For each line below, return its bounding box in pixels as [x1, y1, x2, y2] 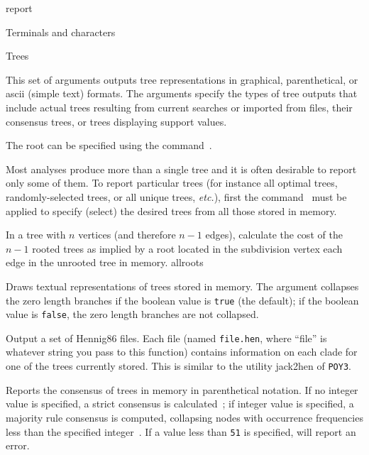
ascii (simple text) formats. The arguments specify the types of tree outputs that [6, 86, 358, 101]
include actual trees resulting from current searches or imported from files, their [6, 99, 353, 114]
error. [6, 438, 30, 453]
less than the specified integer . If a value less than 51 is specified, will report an [6, 424, 356, 439]
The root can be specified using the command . [6, 138, 212, 153]
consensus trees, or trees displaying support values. [6, 114, 227, 128]
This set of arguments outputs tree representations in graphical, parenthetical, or [6, 72, 358, 87]
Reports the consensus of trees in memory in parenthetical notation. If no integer [6, 382, 358, 397]
